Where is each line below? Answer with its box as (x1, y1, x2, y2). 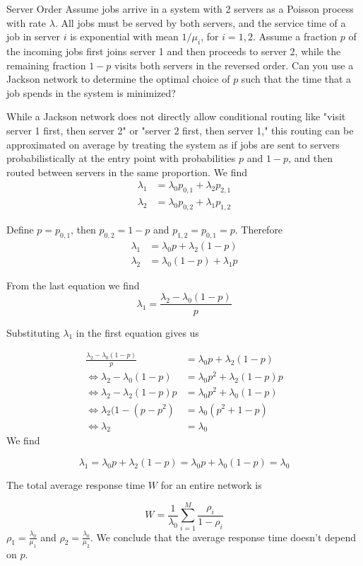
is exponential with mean (70, 29, 179, 44)
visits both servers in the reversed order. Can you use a (114, 57, 354, 72)
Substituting (6, 325, 60, 340)
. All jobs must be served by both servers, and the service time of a (54, 15, 346, 30)
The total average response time (6, 477, 145, 492)
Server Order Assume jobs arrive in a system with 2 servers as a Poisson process (6, 1, 354, 16)
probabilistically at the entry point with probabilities (6, 151, 236, 166)
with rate (6, 15, 47, 30)
